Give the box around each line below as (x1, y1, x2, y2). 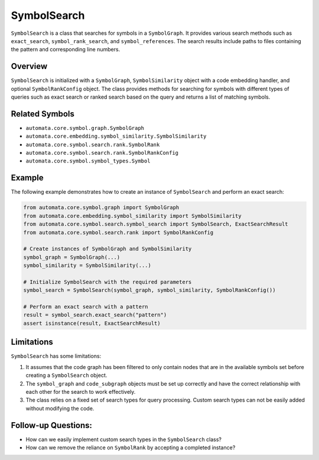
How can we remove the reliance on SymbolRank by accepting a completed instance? (25, 443, 236, 451)
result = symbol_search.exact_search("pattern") (23, 312, 167, 318)
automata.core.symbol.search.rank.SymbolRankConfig (25, 149, 179, 156)
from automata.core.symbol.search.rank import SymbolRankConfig (23, 229, 214, 236)
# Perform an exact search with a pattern (23, 304, 148, 310)
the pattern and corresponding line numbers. (11, 46, 121, 53)
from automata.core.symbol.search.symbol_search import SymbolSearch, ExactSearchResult (23, 221, 289, 227)
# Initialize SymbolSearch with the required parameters (23, 278, 192, 285)
